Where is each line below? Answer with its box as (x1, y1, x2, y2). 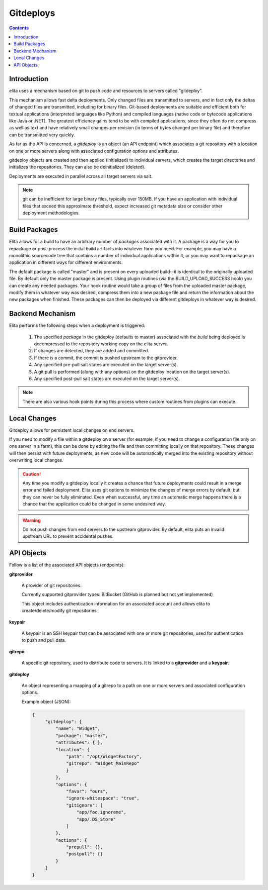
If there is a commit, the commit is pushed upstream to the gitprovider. (34, 355, 178, 361)
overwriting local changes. (9, 457, 64, 463)
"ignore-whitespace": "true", (66, 795, 140, 801)
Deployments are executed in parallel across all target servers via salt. (9, 173, 153, 179)
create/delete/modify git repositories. (21, 607, 98, 614)
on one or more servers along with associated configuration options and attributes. (9, 148, 179, 154)
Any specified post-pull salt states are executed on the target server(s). (34, 376, 180, 382)
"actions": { (55, 837, 87, 843)
